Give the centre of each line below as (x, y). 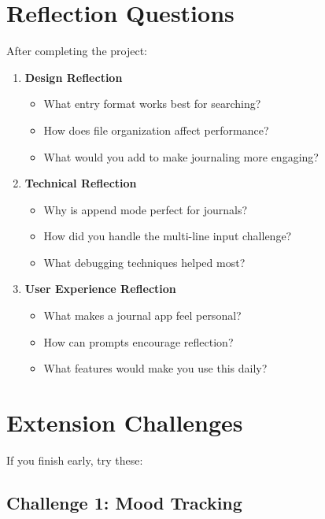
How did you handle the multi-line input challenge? (168, 236)
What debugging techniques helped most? (144, 262)
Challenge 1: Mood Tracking (124, 502)
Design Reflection (74, 77)
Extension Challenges (125, 423)
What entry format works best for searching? (152, 104)
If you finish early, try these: (75, 460)
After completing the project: (77, 51)
